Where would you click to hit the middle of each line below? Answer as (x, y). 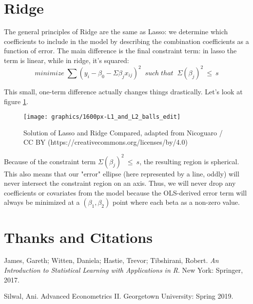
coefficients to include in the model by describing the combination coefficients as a (126, 41)
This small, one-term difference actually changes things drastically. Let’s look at (123, 91)
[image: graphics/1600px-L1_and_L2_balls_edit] (102, 117)
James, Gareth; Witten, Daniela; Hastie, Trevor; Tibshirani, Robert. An (111, 260)
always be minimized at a (42, 202)
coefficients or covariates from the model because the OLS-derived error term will (126, 192)
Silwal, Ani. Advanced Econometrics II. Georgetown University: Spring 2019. (119, 296)
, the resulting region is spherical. (189, 161)
